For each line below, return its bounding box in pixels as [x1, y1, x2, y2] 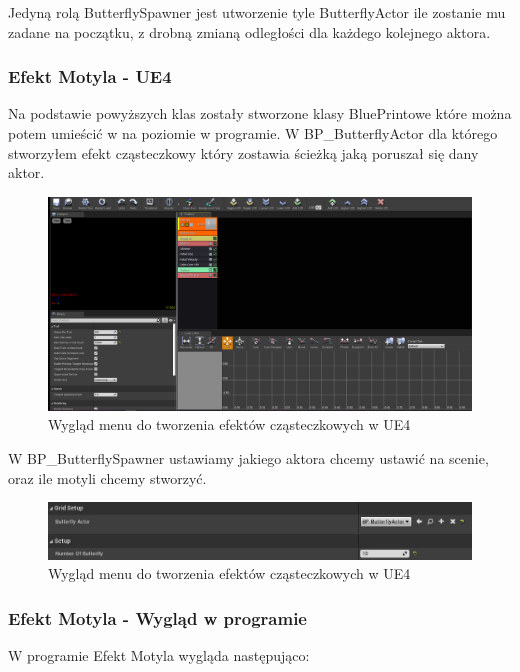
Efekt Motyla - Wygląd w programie [8, 605, 307, 630]
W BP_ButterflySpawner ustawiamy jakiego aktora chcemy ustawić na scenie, [8, 448, 489, 469]
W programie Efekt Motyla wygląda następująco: [8, 645, 310, 666]
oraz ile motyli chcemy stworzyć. [8, 467, 207, 488]
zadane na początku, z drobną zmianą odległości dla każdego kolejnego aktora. [8, 21, 491, 42]
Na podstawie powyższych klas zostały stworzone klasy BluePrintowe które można [8, 103, 512, 124]
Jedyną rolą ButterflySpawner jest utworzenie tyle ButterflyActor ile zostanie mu [8, 2, 506, 22]
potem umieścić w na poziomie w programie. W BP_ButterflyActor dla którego [8, 123, 498, 143]
